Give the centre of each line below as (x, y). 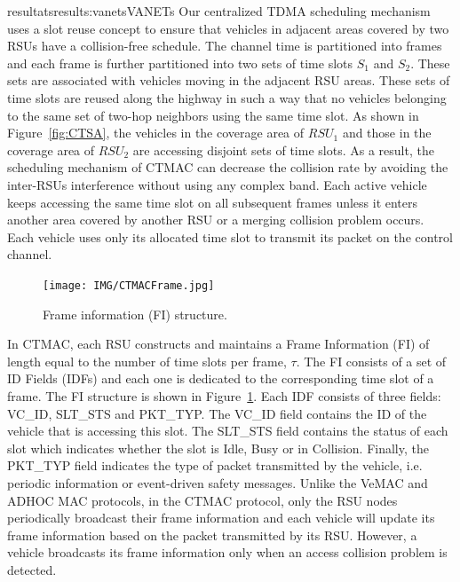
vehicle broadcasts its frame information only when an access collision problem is (227, 552)
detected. (32, 569)
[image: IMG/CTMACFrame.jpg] (129, 285)
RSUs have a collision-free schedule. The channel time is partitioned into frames (225, 46)
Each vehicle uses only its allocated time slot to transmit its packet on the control (230, 236)
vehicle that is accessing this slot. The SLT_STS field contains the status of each (228, 431)
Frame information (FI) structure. (135, 314)
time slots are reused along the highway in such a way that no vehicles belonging (227, 97)
